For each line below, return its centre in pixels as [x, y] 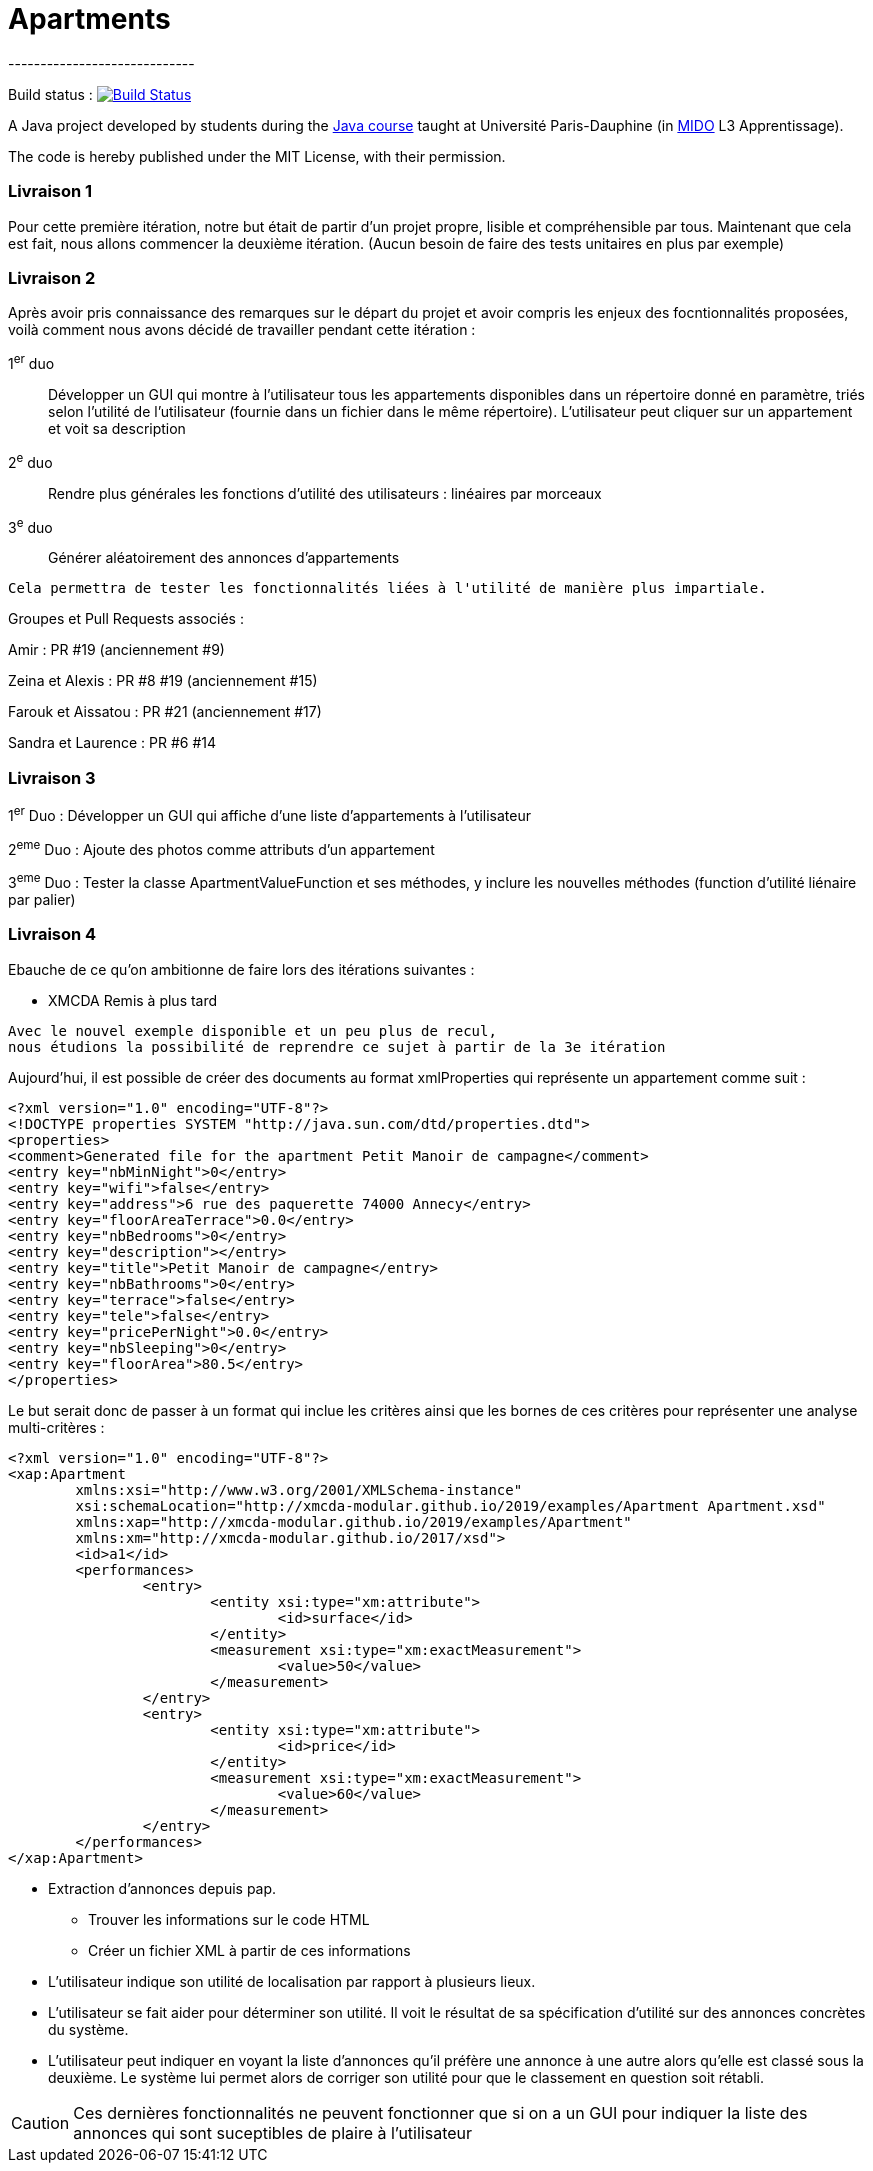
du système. [88, 2029]
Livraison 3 [52, 777]
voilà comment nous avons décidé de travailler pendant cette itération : [242, 330]
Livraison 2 [52, 277]
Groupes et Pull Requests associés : [126, 619]
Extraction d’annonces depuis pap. [162, 1888]
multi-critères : [56, 1427]
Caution [40, 2122]
